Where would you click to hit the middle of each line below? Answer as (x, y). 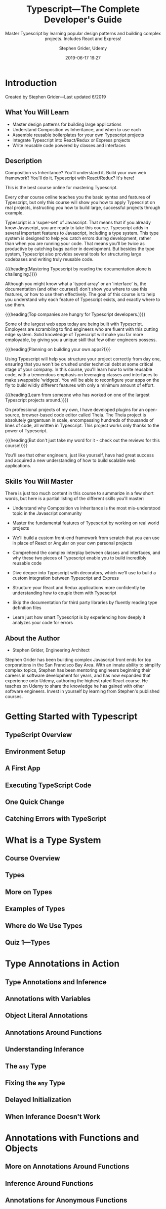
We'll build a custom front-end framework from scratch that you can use (86, 538)
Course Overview (33, 858)
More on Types (29, 892)
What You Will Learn (37, 112)
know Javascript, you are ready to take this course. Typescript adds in (77, 228)
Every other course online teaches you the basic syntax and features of (78, 197)
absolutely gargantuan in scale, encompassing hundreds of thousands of (80, 420)
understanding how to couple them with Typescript (64, 593)
